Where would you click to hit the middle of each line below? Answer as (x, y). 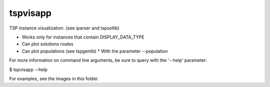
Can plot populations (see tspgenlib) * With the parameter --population (95, 51)
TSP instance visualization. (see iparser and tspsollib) (64, 28)
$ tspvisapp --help (28, 69)
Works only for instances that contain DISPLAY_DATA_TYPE (83, 37)
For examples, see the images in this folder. (54, 78)
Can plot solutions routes (47, 44)
